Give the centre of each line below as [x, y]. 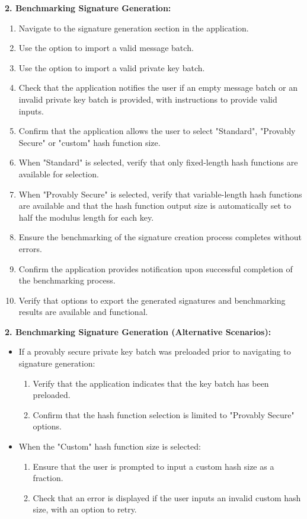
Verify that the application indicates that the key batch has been [151, 383]
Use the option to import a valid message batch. [106, 48]
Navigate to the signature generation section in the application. [134, 28]
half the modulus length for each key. [86, 217]
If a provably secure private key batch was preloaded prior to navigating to [155, 351]
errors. [30, 248]
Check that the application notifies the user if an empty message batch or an [158, 87]
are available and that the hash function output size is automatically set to [155, 206]
